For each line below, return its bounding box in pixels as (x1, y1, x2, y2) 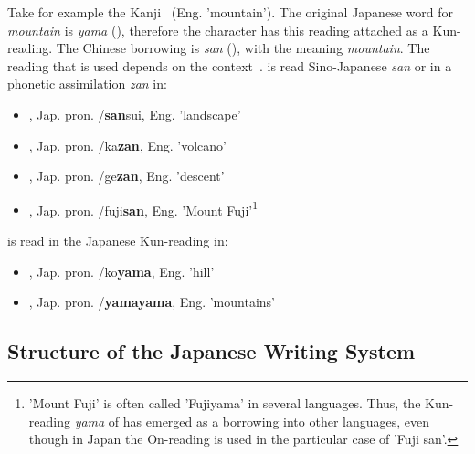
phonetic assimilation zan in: (7, 74, 167, 93)
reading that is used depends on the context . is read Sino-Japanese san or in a (7, 56, 452, 75)
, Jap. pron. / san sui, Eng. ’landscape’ (28, 104, 241, 123)
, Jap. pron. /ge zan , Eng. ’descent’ (28, 166, 225, 185)
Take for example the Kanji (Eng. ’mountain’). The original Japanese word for (7, 3, 453, 21)
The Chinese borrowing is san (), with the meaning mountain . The (56, 38, 430, 58)
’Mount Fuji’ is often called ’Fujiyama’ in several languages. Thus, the (28, 393, 421, 412)
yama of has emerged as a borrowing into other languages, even (74, 411, 430, 430)
